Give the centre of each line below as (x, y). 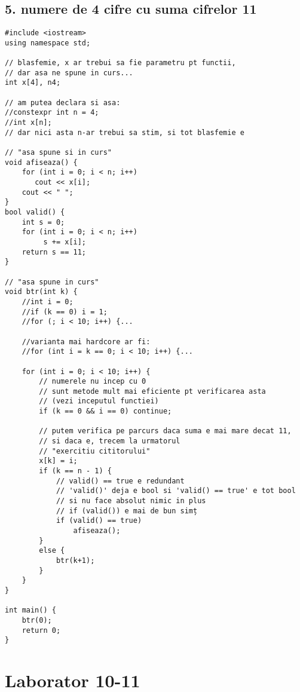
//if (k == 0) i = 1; (65, 312)
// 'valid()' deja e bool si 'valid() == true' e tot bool (176, 491)
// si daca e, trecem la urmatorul (110, 441)
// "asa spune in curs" (52, 282)
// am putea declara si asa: (63, 102)
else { (52, 551)
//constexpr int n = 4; (52, 113)
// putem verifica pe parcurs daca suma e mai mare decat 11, (165, 431)
